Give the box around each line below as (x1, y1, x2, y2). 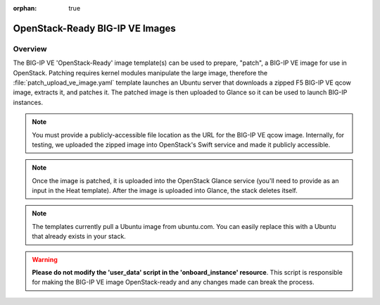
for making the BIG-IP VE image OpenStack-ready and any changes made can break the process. (32, 278, 315, 287)
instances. (13, 98, 44, 106)
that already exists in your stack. (32, 232, 126, 241)
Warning (32, 255, 58, 263)
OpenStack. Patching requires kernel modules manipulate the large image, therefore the (13, 68, 267, 77)
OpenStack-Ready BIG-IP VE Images (13, 22, 176, 35)
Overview (13, 44, 47, 54)
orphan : (13, 4, 37, 12)
